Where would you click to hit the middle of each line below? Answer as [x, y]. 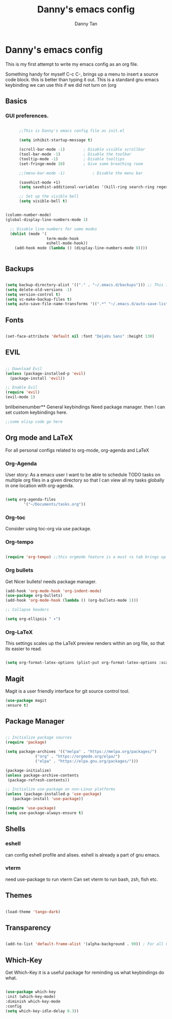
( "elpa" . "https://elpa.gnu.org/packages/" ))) [87, 761]
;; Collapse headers [27, 610]
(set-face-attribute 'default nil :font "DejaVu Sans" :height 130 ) [80, 337]
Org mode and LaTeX [39, 438]
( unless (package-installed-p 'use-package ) [53, 794]
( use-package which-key [31, 992]
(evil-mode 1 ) [20, 397]
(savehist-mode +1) [39, 182]
